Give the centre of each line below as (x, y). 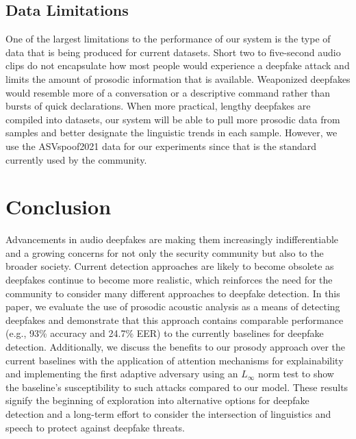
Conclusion (59, 206)
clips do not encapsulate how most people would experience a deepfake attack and (178, 65)
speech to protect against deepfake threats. (96, 427)
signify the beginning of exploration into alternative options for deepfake (157, 400)
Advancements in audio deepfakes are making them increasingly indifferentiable (172, 239)
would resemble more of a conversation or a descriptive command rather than (168, 92)
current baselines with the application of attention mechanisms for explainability (175, 360)
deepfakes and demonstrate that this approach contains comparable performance (175, 319)
